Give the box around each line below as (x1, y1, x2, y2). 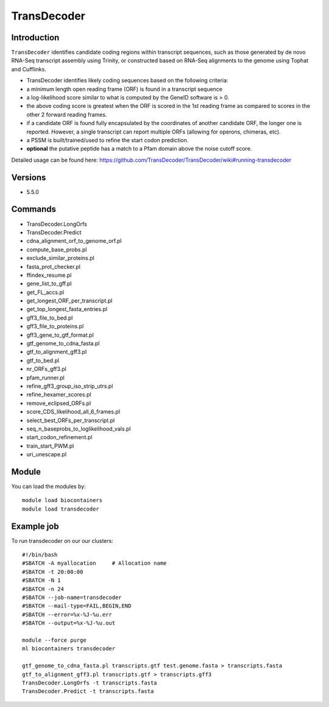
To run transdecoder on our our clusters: (11, 537, 114, 544)
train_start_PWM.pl (26, 442, 74, 450)
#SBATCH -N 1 (22, 577, 61, 584)
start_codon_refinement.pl (26, 434, 93, 441)
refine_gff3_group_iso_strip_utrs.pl (26, 382, 113, 390)
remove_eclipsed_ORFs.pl (26, 400, 91, 407)
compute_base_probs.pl (26, 246, 87, 253)
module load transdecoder (22, 505, 100, 512)
